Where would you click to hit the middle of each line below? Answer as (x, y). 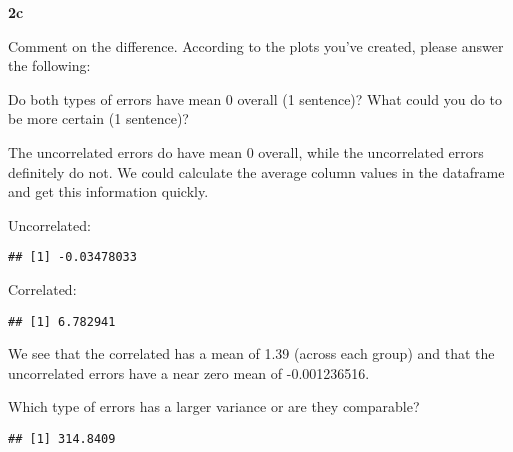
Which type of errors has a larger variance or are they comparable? (214, 406)
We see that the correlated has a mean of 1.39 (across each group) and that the (251, 353)
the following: (49, 65)
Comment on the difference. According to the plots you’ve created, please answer (256, 45)
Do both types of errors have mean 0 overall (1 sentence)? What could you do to (255, 98)
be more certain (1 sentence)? (98, 118)
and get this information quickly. (108, 191)
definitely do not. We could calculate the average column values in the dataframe (256, 171)
